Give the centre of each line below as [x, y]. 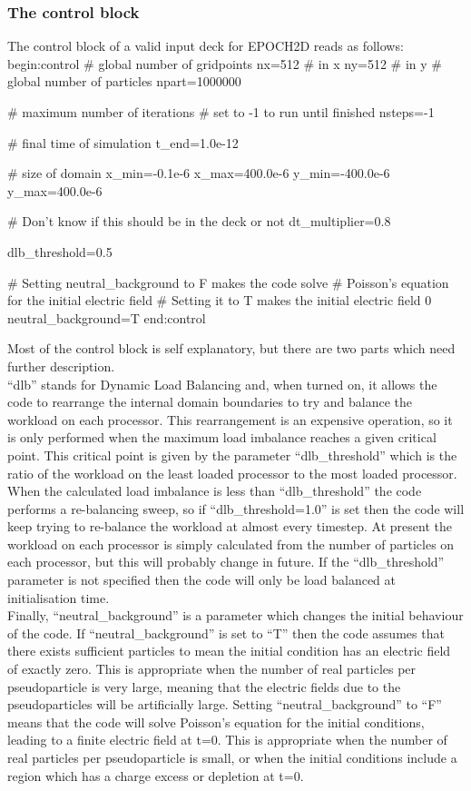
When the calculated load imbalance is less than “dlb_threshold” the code [215, 491]
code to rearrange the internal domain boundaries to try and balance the [210, 402]
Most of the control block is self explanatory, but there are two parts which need [231, 348]
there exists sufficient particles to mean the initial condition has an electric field [229, 651]
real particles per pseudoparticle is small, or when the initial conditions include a [232, 757]
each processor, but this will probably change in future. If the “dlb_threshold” [226, 562]
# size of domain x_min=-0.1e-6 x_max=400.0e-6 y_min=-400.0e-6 [199, 173]
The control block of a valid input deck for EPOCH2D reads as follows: [206, 46]
